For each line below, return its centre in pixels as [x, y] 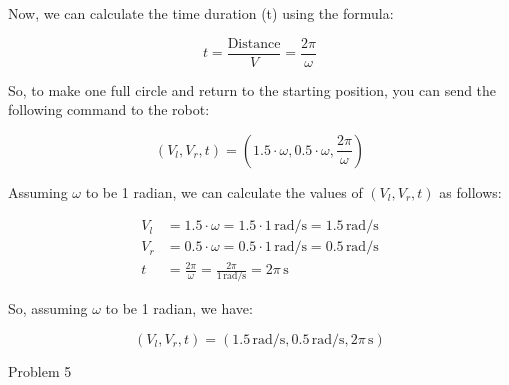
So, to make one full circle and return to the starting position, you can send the [252, 89]
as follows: [470, 191]
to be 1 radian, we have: [179, 308]
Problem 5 [40, 370]
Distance [254, 43]
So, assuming [48, 308]
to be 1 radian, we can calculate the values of [224, 191]
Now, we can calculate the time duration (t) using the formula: [201, 13]
